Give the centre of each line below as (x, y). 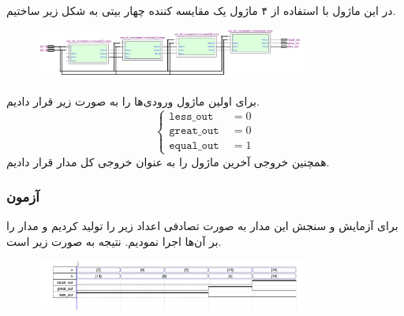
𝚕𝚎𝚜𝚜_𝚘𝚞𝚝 (191, 117)
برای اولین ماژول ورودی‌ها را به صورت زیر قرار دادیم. (133, 101)
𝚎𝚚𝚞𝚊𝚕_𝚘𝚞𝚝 (194, 146)
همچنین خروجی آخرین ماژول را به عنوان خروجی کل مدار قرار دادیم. (168, 161)
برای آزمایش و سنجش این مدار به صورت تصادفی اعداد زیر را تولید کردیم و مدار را (202, 226)
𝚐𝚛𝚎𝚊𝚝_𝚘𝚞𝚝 (194, 131)
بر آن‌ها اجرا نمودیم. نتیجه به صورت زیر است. (114, 242)
